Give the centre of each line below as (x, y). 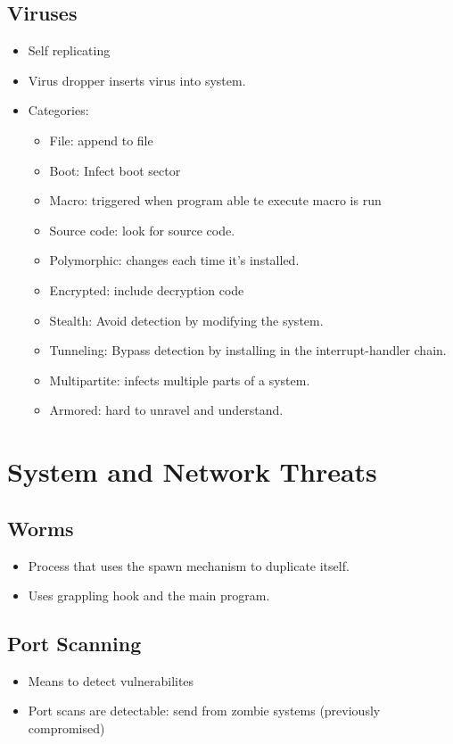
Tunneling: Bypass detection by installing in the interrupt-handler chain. (248, 350)
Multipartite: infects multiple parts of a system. (180, 380)
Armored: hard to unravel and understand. (166, 410)
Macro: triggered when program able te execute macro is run (215, 200)
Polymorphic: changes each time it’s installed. (174, 260)
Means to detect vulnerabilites (111, 680)
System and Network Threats (192, 471)
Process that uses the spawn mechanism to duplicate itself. (189, 565)
